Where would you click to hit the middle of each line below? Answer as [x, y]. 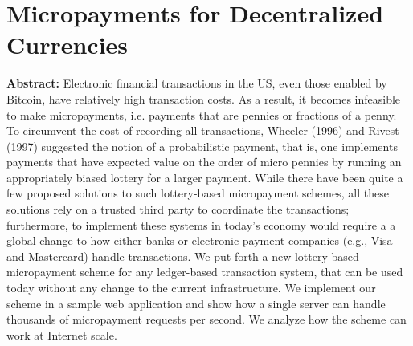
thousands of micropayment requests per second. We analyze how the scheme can [206, 319]
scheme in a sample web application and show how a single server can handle [196, 303]
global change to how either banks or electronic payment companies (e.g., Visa [200, 240]
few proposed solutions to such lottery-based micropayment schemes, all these [198, 193]
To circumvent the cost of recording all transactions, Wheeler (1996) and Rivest [203, 130]
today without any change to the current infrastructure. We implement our [191, 288]
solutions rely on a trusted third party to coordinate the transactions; [178, 209]
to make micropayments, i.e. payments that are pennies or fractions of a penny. [202, 114]
